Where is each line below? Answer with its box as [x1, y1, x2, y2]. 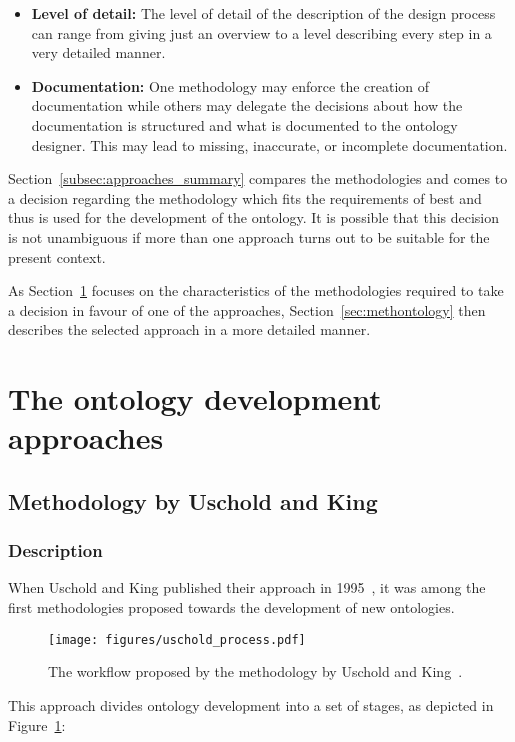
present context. [8, 246, 106, 267]
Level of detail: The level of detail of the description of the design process [31, 3, 496, 23]
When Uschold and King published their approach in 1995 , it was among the [8, 577, 486, 598]
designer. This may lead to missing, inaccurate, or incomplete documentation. [31, 134, 508, 155]
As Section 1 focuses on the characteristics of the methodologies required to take [8, 280, 504, 301]
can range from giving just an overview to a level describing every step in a [31, 22, 492, 43]
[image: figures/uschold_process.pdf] [48, 632, 306, 647]
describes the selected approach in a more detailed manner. [8, 319, 371, 340]
